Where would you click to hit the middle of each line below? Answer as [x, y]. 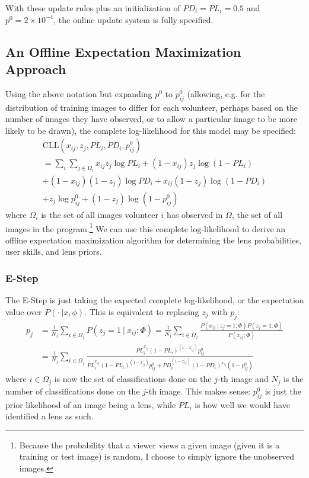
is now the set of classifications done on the [133, 379]
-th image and [243, 379]
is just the [283, 391]
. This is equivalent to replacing [142, 311]
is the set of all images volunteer [100, 214]
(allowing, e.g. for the [226, 93]
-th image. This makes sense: [198, 391]
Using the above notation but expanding [79, 93]
